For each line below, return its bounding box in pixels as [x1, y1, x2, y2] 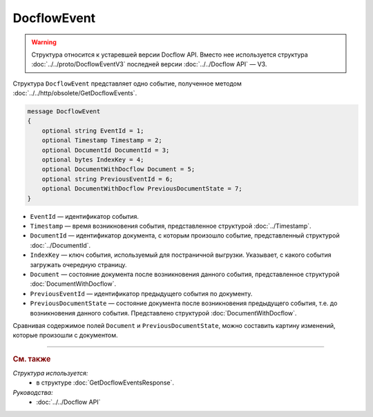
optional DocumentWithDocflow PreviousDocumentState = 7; [41, 185, 242, 193]
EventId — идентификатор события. [30, 212, 140, 220]
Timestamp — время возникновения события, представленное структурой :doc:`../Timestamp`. [30, 222, 312, 230]
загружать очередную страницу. [30, 260, 127, 269]
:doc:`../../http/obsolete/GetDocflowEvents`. [12, 89, 137, 97]
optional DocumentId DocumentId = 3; [41, 146, 170, 154]
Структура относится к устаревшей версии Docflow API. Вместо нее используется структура [31, 50, 309, 59]
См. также [12, 354, 51, 364]
